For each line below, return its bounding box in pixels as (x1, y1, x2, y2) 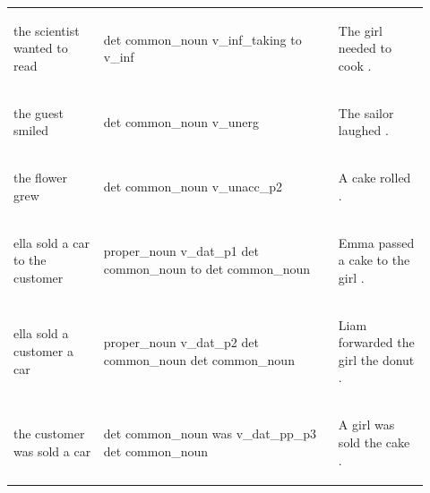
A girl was (338, 415, 395, 434)
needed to (338, 38, 391, 57)
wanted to (13, 38, 68, 57)
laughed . (338, 121, 389, 140)
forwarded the (338, 333, 415, 352)
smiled (13, 121, 48, 140)
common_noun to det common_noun (103, 259, 311, 278)
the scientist (13, 21, 80, 39)
